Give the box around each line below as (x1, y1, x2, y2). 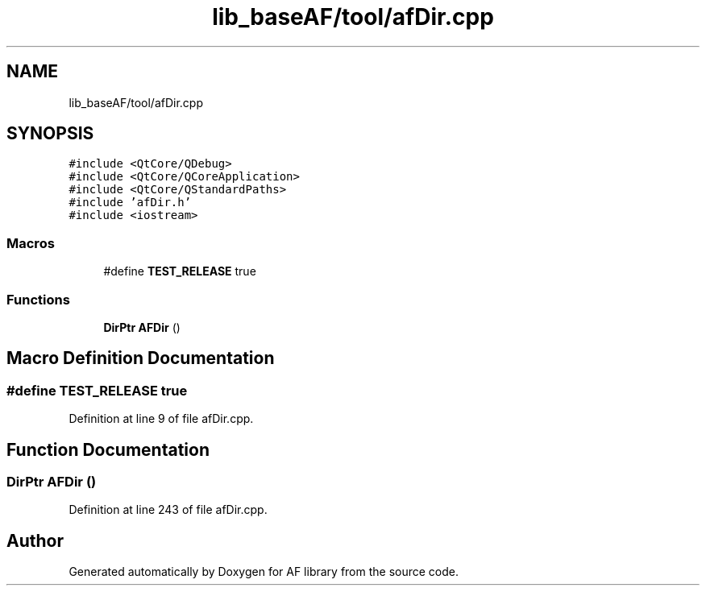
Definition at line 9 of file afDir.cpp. (69, 412, 254, 426)
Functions (6, 291, 70, 308)
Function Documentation (6, 439, 210, 460)
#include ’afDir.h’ (69, 196, 192, 209)
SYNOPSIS (6, 123, 94, 144)
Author (6, 530, 64, 551)
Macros (6, 234, 55, 251)
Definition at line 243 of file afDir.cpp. (69, 503, 268, 517)
